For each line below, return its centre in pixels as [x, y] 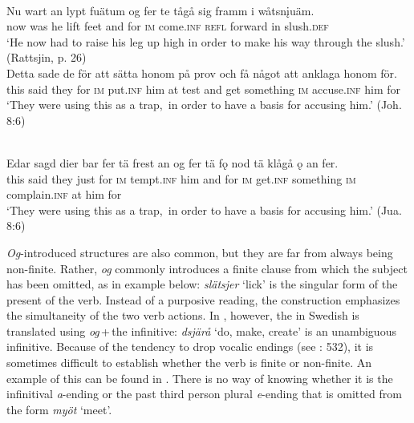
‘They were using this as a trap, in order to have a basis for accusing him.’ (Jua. [204, 209]
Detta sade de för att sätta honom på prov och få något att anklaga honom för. [202, 73]
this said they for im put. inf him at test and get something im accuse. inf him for [204, 89]
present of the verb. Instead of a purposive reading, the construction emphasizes [203, 299]
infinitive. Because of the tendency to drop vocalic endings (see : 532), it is [190, 346]
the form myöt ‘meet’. [59, 409]
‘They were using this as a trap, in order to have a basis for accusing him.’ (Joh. [204, 105]
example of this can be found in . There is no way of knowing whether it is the [200, 378]
